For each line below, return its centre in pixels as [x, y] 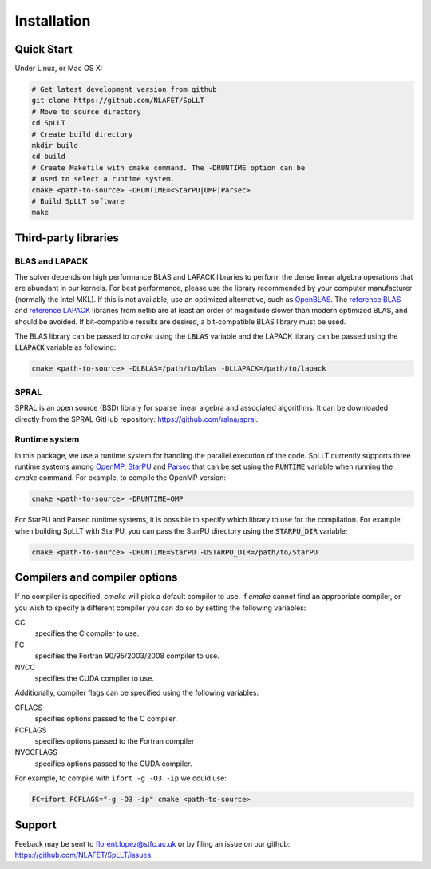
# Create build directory [82, 134]
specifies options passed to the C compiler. [106, 719]
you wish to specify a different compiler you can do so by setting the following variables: [160, 608]
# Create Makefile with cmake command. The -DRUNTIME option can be [168, 167]
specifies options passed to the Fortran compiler [115, 741]
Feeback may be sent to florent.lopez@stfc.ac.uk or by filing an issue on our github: [152, 843]
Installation [53, 21]
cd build [49, 157]
